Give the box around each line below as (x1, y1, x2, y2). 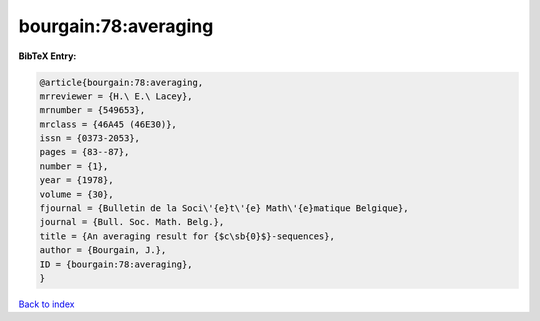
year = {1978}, (39, 175, 114, 186)
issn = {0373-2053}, (39, 133, 140, 144)
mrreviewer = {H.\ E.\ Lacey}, (39, 90, 194, 102)
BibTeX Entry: (18, 50, 77, 62)
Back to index (18, 298, 75, 310)
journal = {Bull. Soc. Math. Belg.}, (39, 216, 225, 228)
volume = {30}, (39, 188, 114, 200)
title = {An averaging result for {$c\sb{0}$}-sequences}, (39, 230, 335, 242)
